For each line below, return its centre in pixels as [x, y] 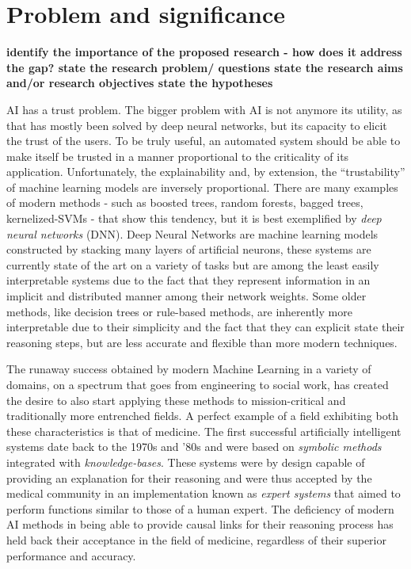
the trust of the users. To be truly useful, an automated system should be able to [204, 141]
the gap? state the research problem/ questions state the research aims [205, 67]
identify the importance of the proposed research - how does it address [204, 52]
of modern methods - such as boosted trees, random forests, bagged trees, [185, 202]
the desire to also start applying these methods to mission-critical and [176, 400]
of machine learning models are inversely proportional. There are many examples [202, 187]
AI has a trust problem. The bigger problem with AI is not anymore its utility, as [204, 109]
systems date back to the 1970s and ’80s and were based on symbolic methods [194, 447]
